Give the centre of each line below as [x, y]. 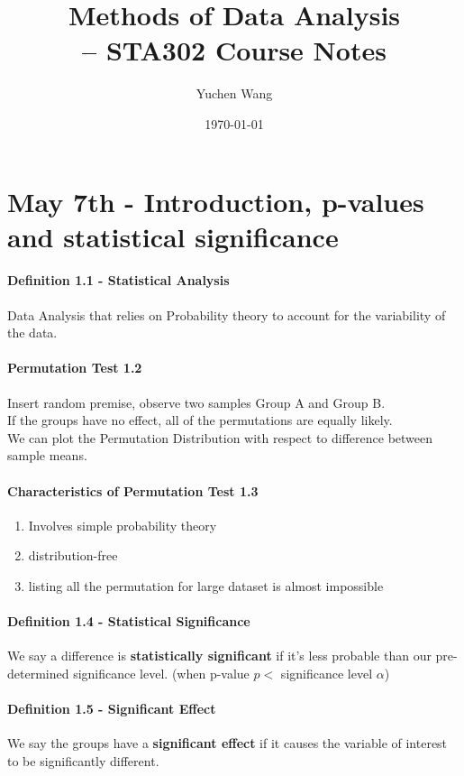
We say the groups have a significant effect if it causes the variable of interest [227, 743]
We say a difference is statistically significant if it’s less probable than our [219, 656]
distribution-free [73, 555]
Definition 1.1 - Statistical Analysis [118, 280]
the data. [32, 333]
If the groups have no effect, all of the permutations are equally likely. [200, 420]
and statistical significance [173, 236]
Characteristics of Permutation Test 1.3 [133, 490]
